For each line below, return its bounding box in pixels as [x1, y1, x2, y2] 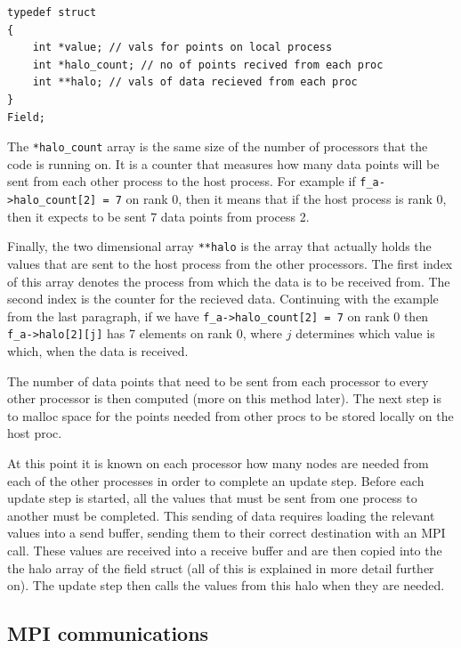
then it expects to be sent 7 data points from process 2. [7, 207, 310, 225]
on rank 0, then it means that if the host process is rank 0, [125, 190, 447, 208]
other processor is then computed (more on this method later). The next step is [7, 389, 441, 408]
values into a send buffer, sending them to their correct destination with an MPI [7, 523, 446, 542]
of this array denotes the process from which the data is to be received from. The [7, 271, 450, 290]
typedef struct [7, 6, 97, 19]
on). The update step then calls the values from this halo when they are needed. [7, 576, 445, 595]
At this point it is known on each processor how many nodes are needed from [7, 454, 429, 473]
